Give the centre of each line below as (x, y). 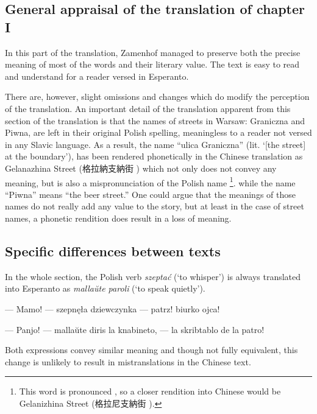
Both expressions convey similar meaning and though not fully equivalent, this (151, 350)
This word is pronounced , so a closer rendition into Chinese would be (150, 391)
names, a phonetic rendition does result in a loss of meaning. (118, 218)
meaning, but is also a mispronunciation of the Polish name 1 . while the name (150, 181)
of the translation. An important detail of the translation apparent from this (148, 108)
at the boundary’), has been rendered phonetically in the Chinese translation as (154, 156)
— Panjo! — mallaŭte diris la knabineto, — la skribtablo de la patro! (135, 329)
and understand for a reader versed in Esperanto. (97, 76)
